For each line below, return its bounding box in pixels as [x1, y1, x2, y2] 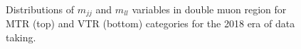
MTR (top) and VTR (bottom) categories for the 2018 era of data [6, 16, 295, 31]
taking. [6, 30, 36, 45]
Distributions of [6, 2, 75, 16]
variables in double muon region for [132, 2, 287, 16]
